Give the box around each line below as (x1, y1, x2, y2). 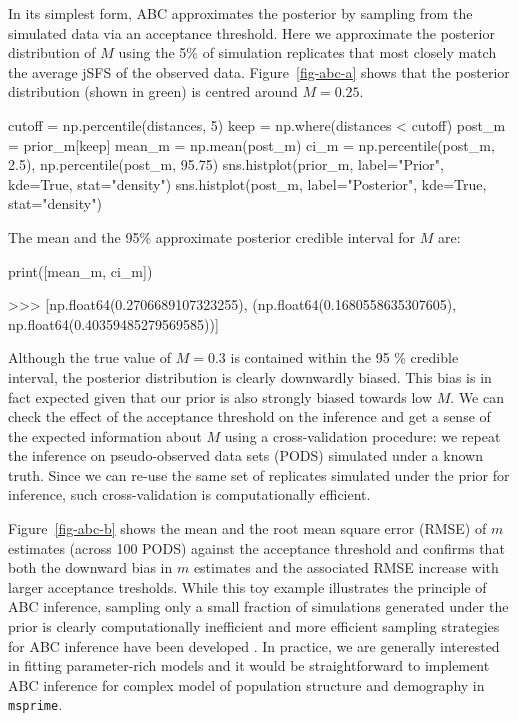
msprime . (8, 694, 63, 715)
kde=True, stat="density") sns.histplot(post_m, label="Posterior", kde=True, (8, 173, 487, 194)
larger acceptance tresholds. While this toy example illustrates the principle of (8, 576, 487, 597)
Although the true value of (8, 347, 172, 368)
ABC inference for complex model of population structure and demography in (8, 674, 485, 695)
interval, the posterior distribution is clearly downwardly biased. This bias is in (8, 366, 492, 387)
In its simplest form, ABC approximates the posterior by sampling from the (8, 3, 473, 23)
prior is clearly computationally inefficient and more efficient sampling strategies (8, 616, 500, 637)
